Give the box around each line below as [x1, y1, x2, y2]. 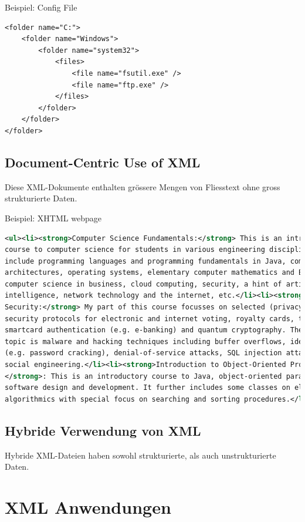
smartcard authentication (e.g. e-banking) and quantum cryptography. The [5, 326, 303, 335]
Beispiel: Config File [5, 1, 77, 13]
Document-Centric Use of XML [5, 153, 201, 171]
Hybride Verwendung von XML [5, 421, 201, 439]
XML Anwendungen [5, 495, 171, 518]
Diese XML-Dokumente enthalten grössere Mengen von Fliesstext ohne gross [5, 180, 280, 193]
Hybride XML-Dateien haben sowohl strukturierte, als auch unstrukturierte [5, 449, 276, 461]
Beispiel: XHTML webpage [5, 211, 101, 224]
